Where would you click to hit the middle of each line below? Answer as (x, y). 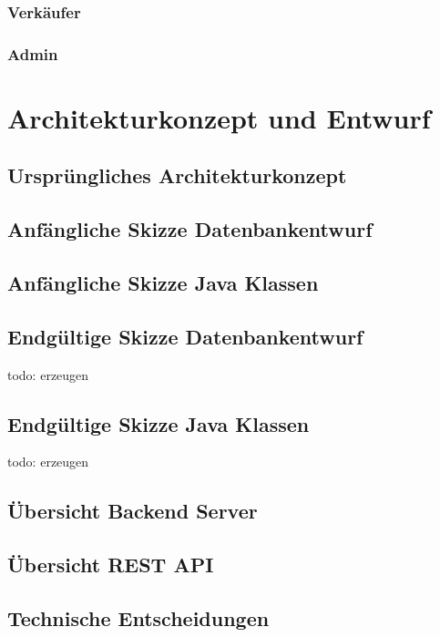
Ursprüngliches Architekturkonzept (177, 175)
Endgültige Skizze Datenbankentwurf (185, 336)
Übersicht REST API (111, 565)
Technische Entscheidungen (138, 617)
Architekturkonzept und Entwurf (219, 117)
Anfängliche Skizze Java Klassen (163, 283)
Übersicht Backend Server (133, 511)
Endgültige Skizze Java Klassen (159, 423)
